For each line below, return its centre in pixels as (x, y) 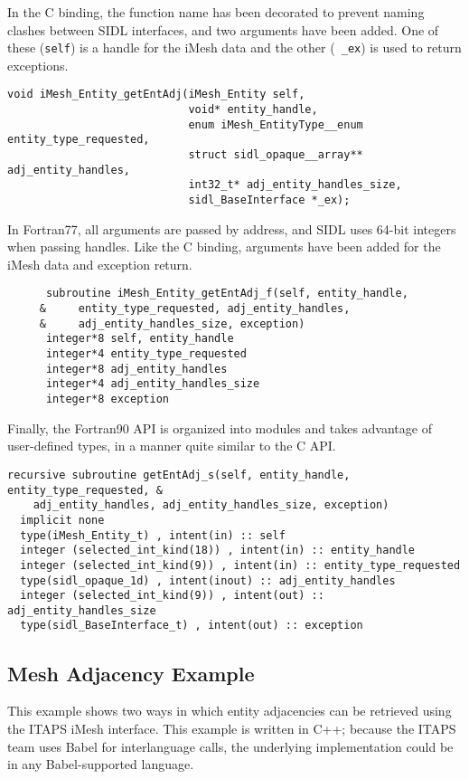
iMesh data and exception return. (100, 264)
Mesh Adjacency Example (131, 673)
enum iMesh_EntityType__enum (276, 124)
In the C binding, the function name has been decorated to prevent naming (216, 12)
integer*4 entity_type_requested (146, 354)
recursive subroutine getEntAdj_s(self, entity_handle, (179, 475)
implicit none (62, 520)
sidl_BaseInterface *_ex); (269, 200)
